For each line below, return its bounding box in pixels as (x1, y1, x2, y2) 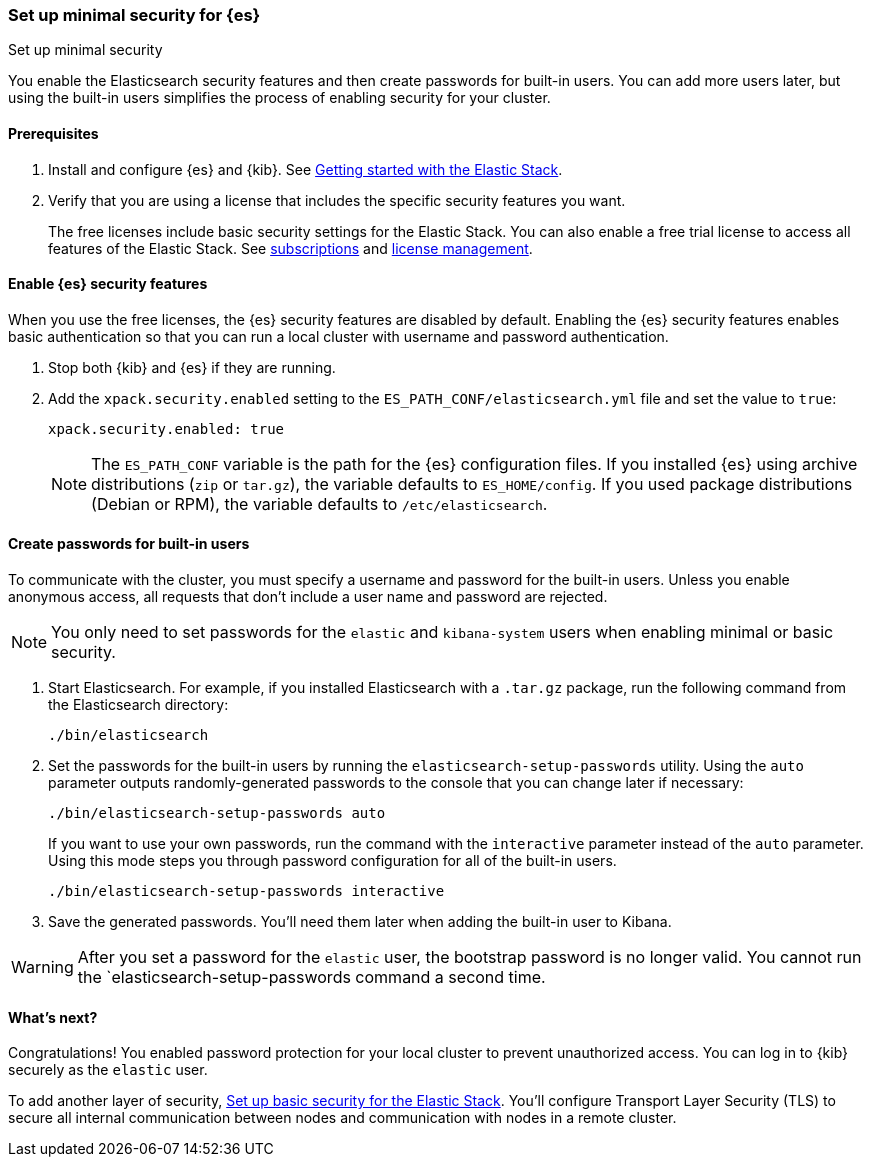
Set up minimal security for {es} (8, 5, 261, 25)
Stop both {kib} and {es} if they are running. (48, 358, 336, 376)
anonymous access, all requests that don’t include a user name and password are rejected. (8, 588, 608, 606)
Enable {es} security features (8, 275, 208, 293)
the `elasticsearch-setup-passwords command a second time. (77, 967, 546, 988)
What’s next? (8, 1008, 98, 1026)
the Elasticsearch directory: (48, 696, 229, 714)
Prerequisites (8, 124, 99, 142)
